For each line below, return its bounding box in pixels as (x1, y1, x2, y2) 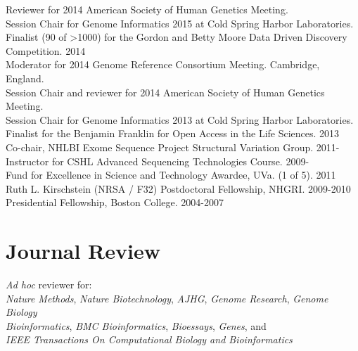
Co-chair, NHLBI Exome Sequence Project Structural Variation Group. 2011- (6, 139, 340, 154)
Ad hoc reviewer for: (6, 277, 92, 292)
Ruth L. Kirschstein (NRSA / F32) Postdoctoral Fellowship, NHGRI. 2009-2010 (6, 181, 351, 196)
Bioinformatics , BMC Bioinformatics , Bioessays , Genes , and (6, 318, 267, 333)
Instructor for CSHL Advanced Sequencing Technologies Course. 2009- (6, 153, 309, 168)
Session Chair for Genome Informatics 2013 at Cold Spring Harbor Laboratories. (6, 112, 354, 127)
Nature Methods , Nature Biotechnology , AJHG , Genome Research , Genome (6, 291, 328, 305)
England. (6, 70, 44, 85)
